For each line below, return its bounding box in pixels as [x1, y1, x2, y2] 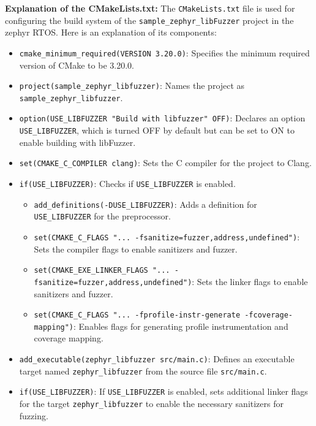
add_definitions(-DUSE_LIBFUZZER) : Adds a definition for [34, 197, 257, 210]
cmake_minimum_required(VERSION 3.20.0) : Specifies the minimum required [19, 46, 310, 59]
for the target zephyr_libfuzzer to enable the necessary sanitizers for [19, 397, 284, 410]
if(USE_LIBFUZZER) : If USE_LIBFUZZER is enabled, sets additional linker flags [19, 385, 308, 398]
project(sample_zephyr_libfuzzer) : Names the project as [19, 79, 245, 92]
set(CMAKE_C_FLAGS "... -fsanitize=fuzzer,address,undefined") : [34, 230, 300, 243]
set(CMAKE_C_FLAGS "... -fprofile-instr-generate [34, 311, 241, 320]
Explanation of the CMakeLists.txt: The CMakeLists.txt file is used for [5, 2, 295, 14]
